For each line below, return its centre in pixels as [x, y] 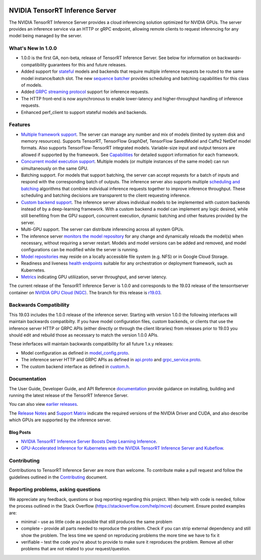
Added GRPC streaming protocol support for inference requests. [85, 92]
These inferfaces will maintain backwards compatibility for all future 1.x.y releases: [91, 344]
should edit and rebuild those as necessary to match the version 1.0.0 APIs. [84, 335]
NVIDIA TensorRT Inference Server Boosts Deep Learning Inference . [89, 441]
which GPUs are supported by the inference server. [60, 420]
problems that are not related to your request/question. [76, 549]
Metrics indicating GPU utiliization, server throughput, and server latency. [94, 277]
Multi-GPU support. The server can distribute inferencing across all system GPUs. [103, 229]
